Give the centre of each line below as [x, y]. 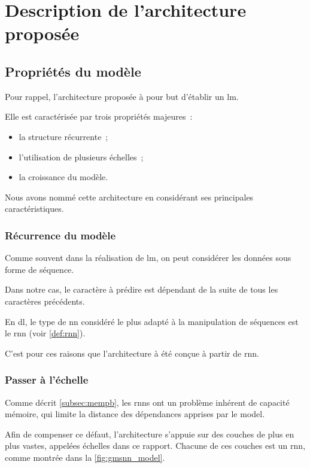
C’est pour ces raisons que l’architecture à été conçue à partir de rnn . [132, 353]
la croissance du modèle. [63, 177]
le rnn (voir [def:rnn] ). [45, 333]
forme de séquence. [39, 269]
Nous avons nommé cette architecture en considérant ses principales [129, 197]
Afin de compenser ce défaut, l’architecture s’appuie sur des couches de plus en [150, 434]
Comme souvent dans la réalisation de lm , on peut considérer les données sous [148, 258]
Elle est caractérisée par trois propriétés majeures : [99, 116]
